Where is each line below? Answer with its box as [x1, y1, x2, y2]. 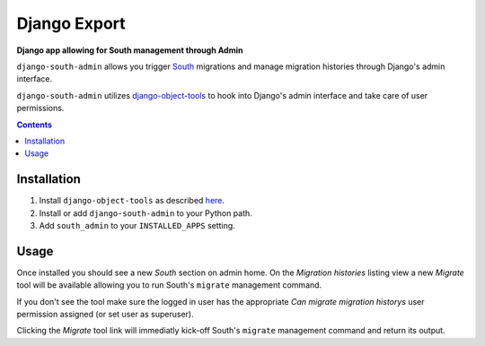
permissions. [16, 103, 65, 114]
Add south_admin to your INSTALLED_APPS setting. [39, 220, 235, 230]
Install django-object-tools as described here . [39, 195, 225, 206]
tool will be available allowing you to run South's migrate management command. [16, 280, 322, 290]
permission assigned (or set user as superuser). [16, 309, 194, 320]
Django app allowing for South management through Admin [16, 45, 243, 56]
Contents [16, 119, 53, 130]
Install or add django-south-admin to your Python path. [39, 207, 253, 219]
